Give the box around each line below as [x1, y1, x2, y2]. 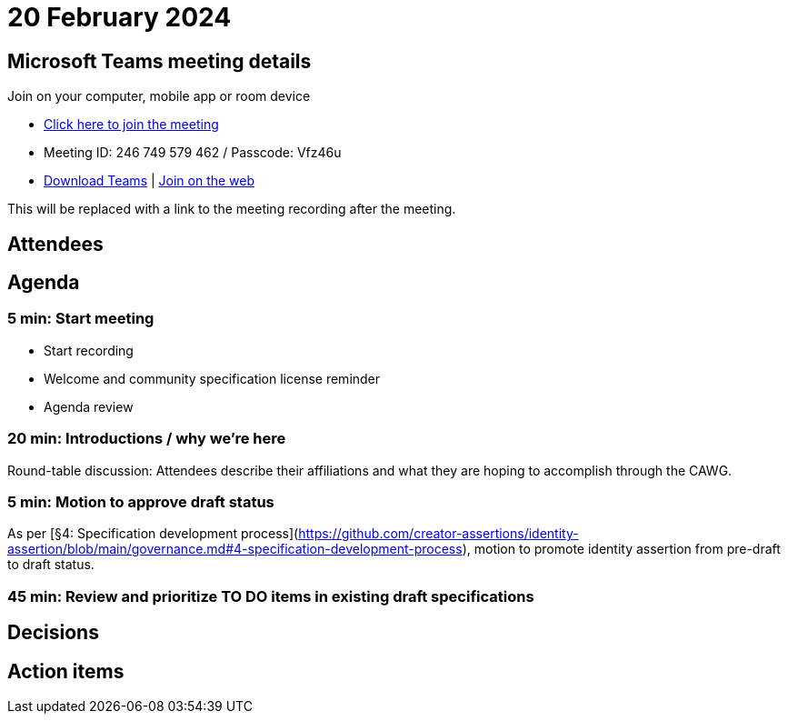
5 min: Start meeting [7, 309, 155, 328]
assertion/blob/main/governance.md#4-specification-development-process [7, 541, 463, 557]
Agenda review [44, 398, 134, 415]
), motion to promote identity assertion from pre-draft [462, 541, 781, 557]
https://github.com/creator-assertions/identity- [298, 526, 579, 542]
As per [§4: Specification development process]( [7, 526, 299, 542]
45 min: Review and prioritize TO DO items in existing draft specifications [7, 586, 534, 606]
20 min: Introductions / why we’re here [7, 429, 286, 448]
